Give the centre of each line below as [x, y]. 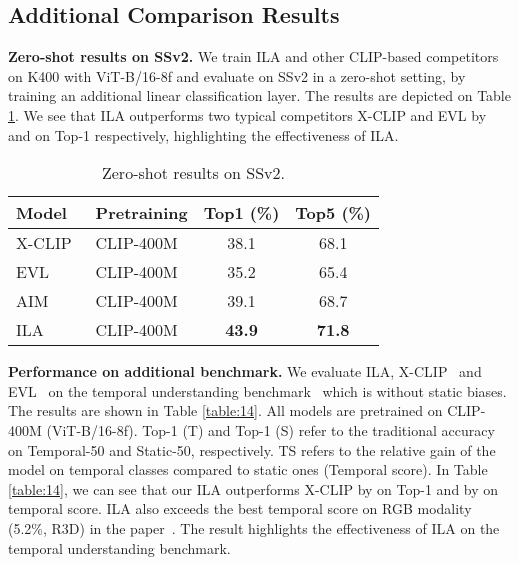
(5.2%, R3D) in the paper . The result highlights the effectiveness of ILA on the [254, 527]
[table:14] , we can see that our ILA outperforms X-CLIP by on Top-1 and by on [253, 488]
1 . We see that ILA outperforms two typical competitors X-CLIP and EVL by [247, 114]
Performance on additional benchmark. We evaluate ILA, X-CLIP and [245, 371]
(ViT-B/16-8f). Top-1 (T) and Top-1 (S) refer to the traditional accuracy [270, 429]
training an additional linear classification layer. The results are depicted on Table [259, 95]
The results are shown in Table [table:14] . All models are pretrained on [225, 410]
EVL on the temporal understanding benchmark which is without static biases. [257, 390]
